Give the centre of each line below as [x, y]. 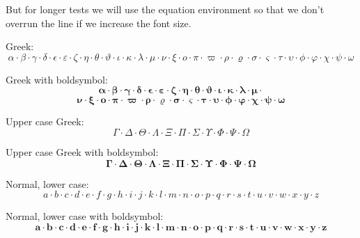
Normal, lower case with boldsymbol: [85, 216]
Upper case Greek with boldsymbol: [82, 151]
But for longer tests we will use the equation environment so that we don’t [165, 9]
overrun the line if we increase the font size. [99, 23]
